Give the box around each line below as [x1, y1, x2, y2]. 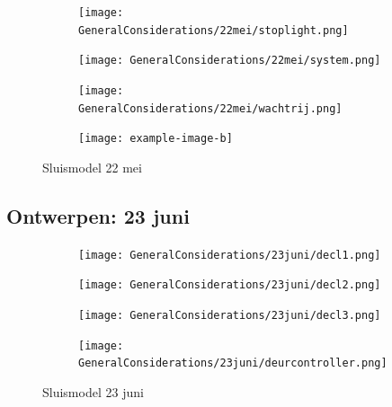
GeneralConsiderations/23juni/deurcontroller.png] [78, 357, 388, 370]
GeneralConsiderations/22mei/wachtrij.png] [78, 102, 343, 115]
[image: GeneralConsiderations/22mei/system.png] [78, 54, 381, 67]
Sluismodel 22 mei [42, 157, 142, 176]
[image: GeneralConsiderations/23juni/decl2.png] [78, 279, 381, 292]
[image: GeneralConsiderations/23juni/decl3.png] [78, 309, 381, 323]
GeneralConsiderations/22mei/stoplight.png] [78, 23, 349, 37]
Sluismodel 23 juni [42, 383, 144, 402]
